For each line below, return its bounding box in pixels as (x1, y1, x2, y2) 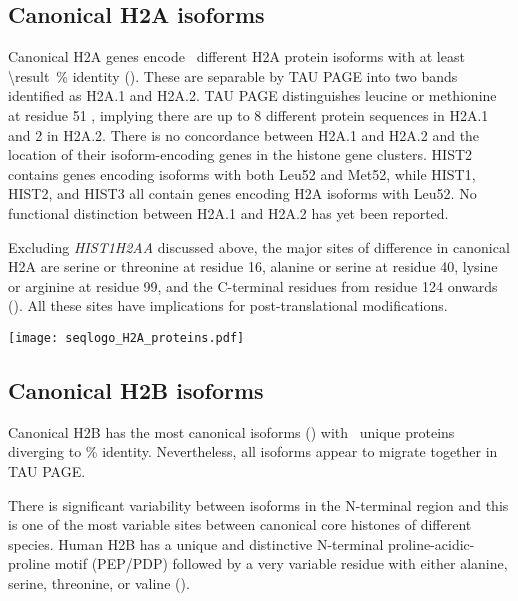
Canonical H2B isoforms (8, 374, 264, 405)
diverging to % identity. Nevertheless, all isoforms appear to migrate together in (8, 441, 498, 462)
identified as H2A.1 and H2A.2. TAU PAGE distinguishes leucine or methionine (8, 85, 497, 106)
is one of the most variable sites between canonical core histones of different (8, 514, 472, 535)
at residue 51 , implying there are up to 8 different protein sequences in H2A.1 (8, 104, 489, 125)
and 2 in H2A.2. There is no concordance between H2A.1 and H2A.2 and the (8, 124, 480, 145)
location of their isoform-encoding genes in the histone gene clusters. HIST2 (8, 144, 473, 165)
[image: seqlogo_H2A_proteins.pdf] (8, 330, 245, 345)
